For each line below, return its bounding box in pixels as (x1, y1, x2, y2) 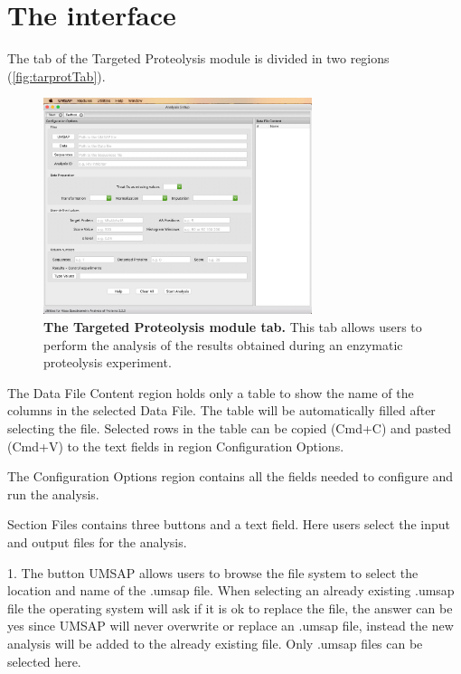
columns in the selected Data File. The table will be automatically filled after (7, 401, 436, 420)
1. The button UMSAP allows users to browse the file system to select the (7, 563, 419, 582)
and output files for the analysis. (7, 532, 187, 551)
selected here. (7, 651, 81, 670)
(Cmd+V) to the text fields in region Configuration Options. (7, 436, 344, 455)
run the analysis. (7, 484, 99, 503)
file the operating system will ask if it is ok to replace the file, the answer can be (7, 598, 453, 617)
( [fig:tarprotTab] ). (7, 66, 106, 85)
